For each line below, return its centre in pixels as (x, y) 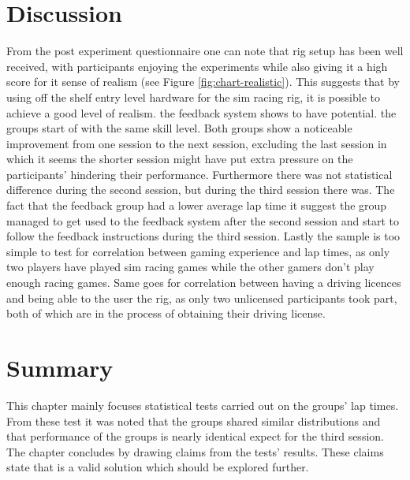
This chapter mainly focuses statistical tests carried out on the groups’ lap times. (203, 405)
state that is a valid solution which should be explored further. (158, 467)
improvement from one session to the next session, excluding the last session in (197, 143)
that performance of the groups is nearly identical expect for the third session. (195, 436)
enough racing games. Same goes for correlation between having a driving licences (204, 283)
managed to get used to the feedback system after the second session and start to (203, 220)
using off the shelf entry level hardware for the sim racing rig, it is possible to (193, 97)
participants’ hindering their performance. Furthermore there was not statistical (199, 174)
